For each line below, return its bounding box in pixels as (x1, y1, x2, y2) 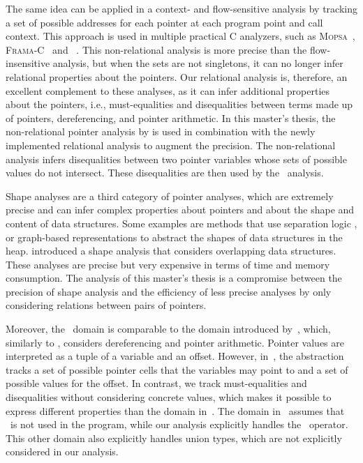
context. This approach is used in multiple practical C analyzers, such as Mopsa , (6, 29, 355, 43)
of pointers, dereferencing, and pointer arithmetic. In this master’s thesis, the (6, 110, 336, 125)
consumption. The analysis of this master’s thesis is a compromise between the (6, 271, 342, 285)
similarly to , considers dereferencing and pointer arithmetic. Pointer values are (6, 335, 344, 349)
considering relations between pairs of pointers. (6, 298, 207, 312)
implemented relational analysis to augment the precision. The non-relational (6, 137, 336, 152)
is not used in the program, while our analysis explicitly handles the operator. (10, 417, 348, 432)
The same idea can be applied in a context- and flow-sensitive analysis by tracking (6, 1, 357, 15)
